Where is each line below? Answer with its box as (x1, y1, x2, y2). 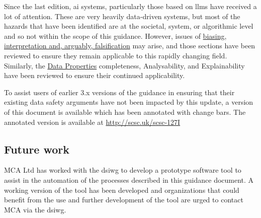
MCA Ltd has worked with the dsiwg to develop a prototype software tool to (4, 165, 241, 175)
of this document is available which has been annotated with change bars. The (4, 106, 246, 117)
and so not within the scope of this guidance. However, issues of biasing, (4, 30, 227, 41)
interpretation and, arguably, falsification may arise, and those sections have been (4, 40, 255, 51)
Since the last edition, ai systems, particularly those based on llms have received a (4, 1, 257, 11)
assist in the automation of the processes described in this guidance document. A (4, 174, 254, 185)
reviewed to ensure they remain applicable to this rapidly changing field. (4, 50, 227, 60)
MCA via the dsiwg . (4, 204, 66, 214)
